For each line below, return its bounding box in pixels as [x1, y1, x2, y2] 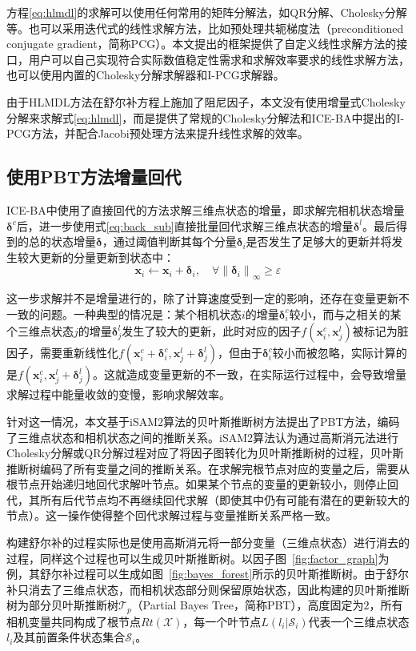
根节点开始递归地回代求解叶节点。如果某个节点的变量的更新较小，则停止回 [6, 476, 398, 492]
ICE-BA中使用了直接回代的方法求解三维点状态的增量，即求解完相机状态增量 [6, 201, 405, 218]
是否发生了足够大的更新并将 [246, 233, 392, 250]
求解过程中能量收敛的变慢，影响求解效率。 [6, 386, 230, 403]
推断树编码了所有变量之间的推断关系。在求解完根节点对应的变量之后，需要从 [6, 460, 410, 476]
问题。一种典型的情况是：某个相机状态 [39, 305, 242, 322]
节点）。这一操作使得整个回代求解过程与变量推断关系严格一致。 [6, 507, 337, 524]
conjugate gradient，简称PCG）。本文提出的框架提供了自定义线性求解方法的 [6, 35, 397, 52]
